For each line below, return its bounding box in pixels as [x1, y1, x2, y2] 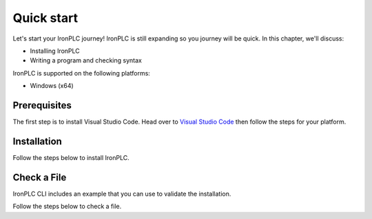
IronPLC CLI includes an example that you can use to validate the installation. [12, 189, 231, 198]
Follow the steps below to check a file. [12, 203, 122, 211]
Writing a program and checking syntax [30, 56, 143, 65]
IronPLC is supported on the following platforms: [12, 69, 151, 77]
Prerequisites [12, 100, 72, 111]
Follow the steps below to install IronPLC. [12, 153, 130, 161]
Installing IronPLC [30, 47, 81, 55]
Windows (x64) [30, 82, 74, 90]
